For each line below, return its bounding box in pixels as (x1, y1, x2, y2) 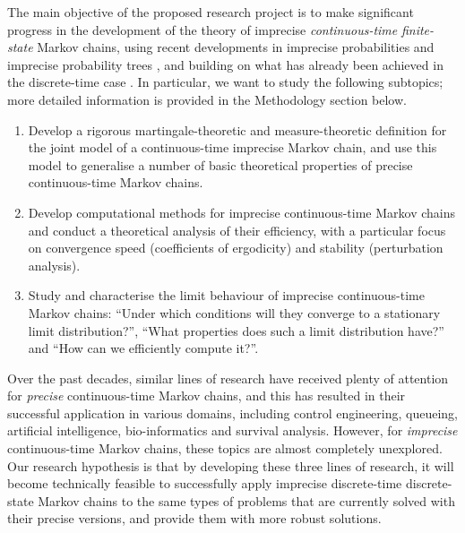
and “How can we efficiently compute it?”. (28, 339, 259, 357)
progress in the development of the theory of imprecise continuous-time (7, 20, 398, 39)
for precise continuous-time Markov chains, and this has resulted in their (7, 386, 406, 405)
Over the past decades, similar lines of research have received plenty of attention (7, 368, 449, 387)
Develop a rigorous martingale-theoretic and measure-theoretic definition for (28, 120, 447, 139)
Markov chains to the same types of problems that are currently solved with (38, 491, 455, 510)
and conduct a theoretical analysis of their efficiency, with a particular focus (28, 220, 446, 239)
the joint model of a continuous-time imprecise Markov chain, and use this (28, 138, 437, 157)
